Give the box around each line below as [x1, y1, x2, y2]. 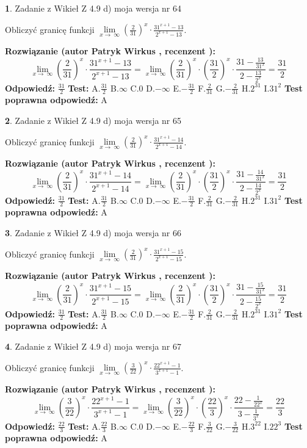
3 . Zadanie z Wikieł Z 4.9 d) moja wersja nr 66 [5, 226, 182, 239]
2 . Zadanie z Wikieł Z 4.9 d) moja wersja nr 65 [5, 114, 182, 126]
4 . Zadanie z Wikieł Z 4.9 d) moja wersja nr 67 [5, 339, 182, 352]
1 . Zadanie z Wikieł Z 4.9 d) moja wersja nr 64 [5, 2, 182, 14]
